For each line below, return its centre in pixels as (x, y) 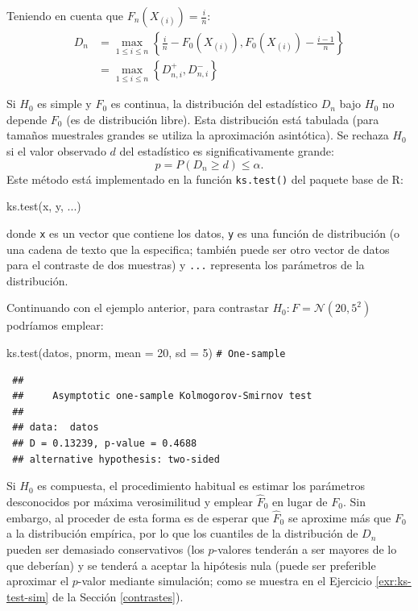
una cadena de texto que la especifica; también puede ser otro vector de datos (198, 249)
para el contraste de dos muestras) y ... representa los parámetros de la (186, 265)
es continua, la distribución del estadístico (214, 104)
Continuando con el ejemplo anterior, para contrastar (138, 308)
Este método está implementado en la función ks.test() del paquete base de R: (205, 179)
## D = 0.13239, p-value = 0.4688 (105, 444)
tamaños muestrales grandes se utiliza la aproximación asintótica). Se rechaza (198, 135)
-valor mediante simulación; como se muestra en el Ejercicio (225, 581)
